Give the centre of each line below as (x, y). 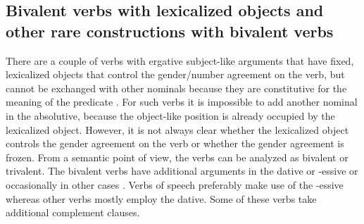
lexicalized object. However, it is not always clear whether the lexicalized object (177, 129)
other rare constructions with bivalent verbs (170, 31)
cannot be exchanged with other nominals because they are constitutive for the (176, 88)
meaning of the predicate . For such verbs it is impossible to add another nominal (182, 102)
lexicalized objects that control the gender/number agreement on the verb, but (175, 74)
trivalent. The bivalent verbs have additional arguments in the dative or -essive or (182, 171)
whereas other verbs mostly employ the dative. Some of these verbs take (161, 198)
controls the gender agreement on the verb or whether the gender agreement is (175, 143)
